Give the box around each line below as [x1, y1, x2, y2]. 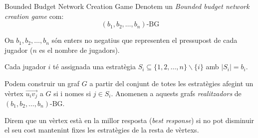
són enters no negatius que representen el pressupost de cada [51, 35, 238, 45]
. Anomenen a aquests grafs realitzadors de [111, 88, 242, 98]
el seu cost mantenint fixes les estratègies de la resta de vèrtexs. [4, 125, 199, 135]
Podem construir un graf [4, 78, 80, 88]
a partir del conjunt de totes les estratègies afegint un [89, 78, 254, 88]
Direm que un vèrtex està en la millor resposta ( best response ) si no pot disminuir [4, 115, 255, 125]
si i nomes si [53, 88, 91, 98]
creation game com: [4, 10, 64, 21]
